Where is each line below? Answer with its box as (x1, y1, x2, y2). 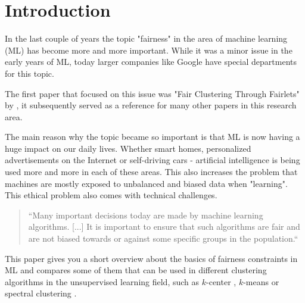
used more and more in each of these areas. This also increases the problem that (5, 165, 298, 178)
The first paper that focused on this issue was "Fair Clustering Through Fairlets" (5, 87, 300, 99)
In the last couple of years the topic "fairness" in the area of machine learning (5, 32, 288, 45)
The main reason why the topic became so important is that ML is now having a (5, 130, 300, 143)
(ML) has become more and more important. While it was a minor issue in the (5, 43, 292, 56)
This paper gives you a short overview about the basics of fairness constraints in (5, 252, 298, 264)
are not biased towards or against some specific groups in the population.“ (28, 232, 298, 245)
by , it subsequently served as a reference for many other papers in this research (5, 99, 297, 111)
